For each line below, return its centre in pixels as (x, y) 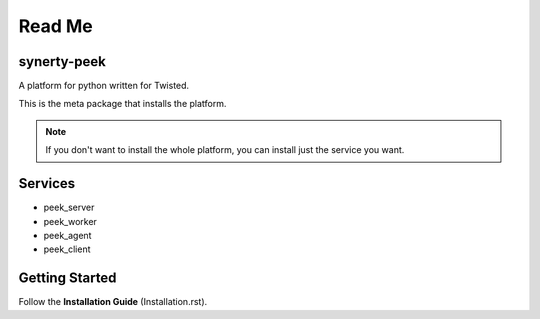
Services (47, 183)
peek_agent (67, 235)
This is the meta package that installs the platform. (122, 104)
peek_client (67, 249)
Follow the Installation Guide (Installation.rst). (113, 302)
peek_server (69, 207)
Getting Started (67, 278)
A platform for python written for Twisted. (104, 86)
